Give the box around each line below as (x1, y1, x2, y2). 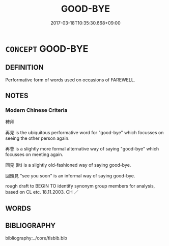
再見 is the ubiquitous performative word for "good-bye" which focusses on (5, 130, 164, 136)
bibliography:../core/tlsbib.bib (5, 235, 68, 241)
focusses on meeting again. (5, 151, 64, 158)
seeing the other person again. (5, 135, 70, 141)
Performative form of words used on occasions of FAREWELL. (5, 77, 135, 83)
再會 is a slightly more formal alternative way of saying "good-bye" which (5, 146, 159, 152)
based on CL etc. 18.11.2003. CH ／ (5, 189, 79, 195)
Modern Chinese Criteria (5, 107, 68, 114)
